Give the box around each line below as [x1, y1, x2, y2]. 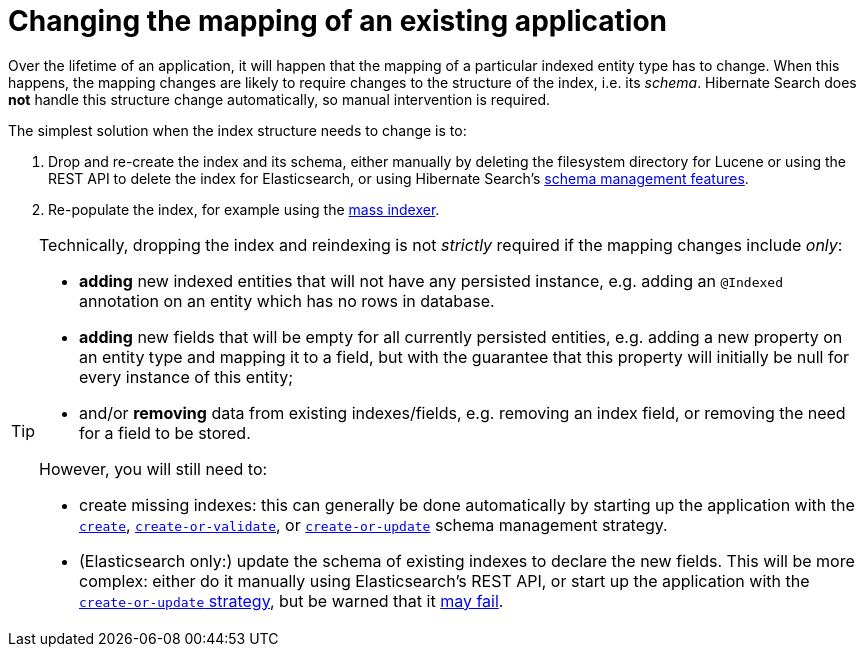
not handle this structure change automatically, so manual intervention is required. [8, 90, 551, 108]
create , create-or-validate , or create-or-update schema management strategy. [79, 514, 668, 535]
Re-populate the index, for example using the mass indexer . [48, 200, 440, 218]
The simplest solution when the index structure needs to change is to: [8, 121, 467, 139]
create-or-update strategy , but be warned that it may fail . [79, 590, 504, 611]
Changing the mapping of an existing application [8, 4, 668, 38]
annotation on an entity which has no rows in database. [79, 290, 495, 311]
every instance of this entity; [79, 366, 294, 387]
